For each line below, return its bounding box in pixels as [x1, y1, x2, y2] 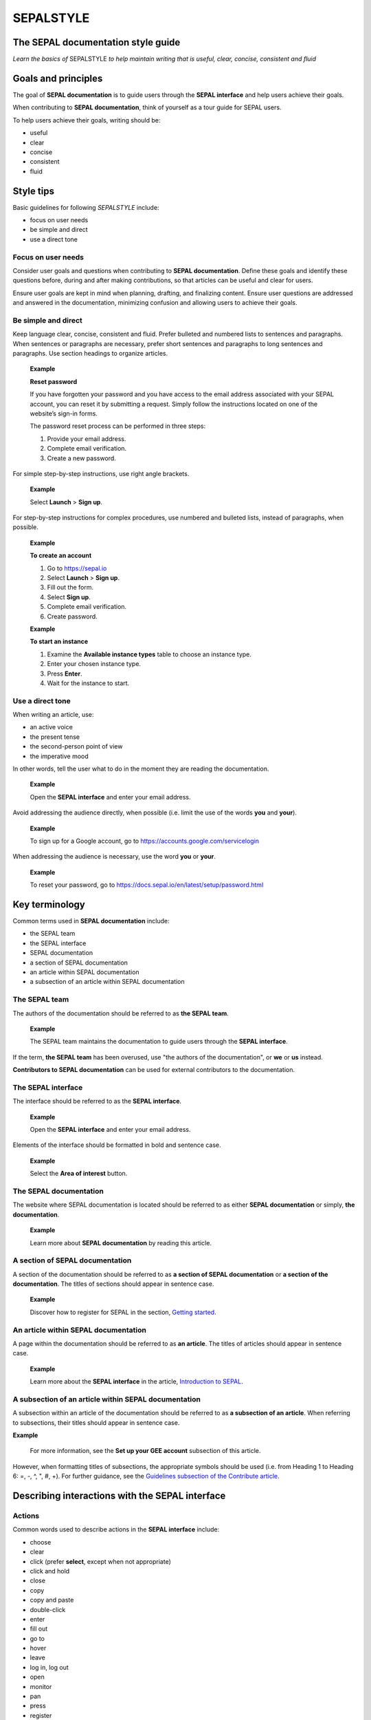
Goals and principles [12, 72, 103, 84]
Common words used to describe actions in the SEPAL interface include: [12, 1525, 220, 1534]
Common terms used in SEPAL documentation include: [12, 917, 170, 925]
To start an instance [30, 637, 89, 646]
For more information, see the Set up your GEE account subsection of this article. [30, 1447, 261, 1455]
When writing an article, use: [12, 711, 94, 719]
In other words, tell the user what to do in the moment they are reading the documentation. [12, 764, 269, 773]
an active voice [30, 723, 74, 731]
